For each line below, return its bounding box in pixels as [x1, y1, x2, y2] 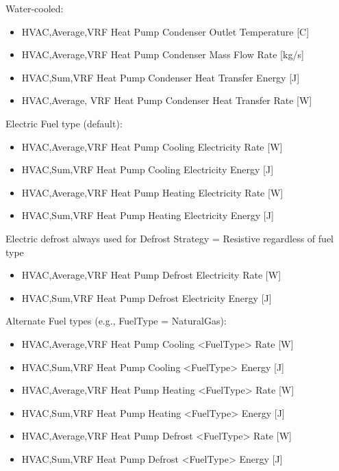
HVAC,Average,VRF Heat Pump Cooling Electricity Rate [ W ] [21, 139, 283, 153]
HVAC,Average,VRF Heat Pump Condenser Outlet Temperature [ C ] [21, 24, 310, 38]
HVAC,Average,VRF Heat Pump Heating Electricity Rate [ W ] [21, 185, 284, 199]
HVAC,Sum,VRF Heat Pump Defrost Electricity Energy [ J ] [21, 290, 272, 305]
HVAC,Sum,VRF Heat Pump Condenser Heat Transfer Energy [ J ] [21, 70, 300, 84]
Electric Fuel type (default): [5, 116, 123, 130]
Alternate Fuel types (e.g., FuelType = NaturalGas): [5, 314, 227, 328]
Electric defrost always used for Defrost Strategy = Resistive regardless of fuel [5, 231, 334, 245]
